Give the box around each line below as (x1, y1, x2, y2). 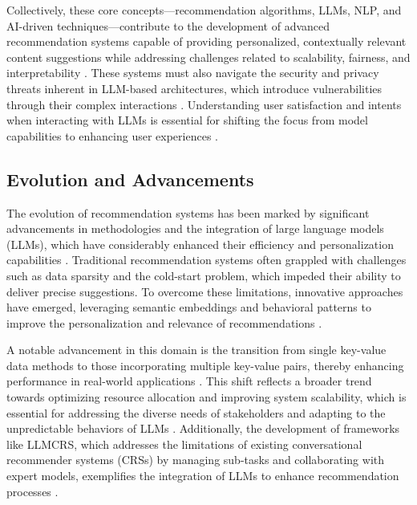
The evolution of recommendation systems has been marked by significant (6, 204, 370, 221)
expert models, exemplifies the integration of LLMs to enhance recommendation (6, 467, 399, 484)
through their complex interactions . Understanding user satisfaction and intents (6, 96, 402, 112)
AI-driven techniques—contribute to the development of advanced (6, 17, 330, 34)
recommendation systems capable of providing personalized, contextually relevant (6, 33, 407, 50)
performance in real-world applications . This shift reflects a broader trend (6, 373, 372, 389)
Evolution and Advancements (6, 166, 254, 191)
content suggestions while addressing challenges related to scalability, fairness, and (6, 48, 411, 65)
